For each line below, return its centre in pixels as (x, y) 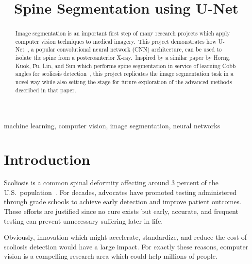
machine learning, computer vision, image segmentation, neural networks (112, 126)
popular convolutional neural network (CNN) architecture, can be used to (129, 49)
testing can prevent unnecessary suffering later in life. (84, 220)
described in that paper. (46, 90)
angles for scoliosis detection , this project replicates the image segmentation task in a (124, 74)
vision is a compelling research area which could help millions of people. (111, 256)
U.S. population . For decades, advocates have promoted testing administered (120, 192)
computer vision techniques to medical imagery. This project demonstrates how (116, 41)
